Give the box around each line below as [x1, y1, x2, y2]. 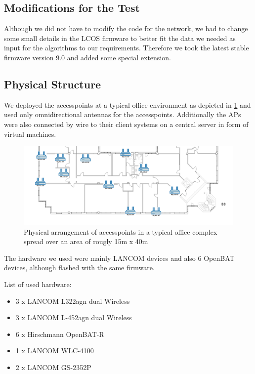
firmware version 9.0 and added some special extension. [4, 52, 171, 62]
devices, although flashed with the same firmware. [4, 262, 155, 273]
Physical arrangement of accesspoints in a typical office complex [24, 226, 217, 237]
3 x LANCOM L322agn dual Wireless [15, 295, 130, 306]
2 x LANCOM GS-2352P [15, 362, 91, 372]
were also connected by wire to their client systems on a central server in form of [4, 119, 249, 129]
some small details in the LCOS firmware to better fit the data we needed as [4, 33, 236, 43]
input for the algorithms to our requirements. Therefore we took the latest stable [4, 42, 249, 53]
